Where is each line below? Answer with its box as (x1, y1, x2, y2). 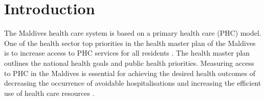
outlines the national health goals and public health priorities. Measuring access (4, 57, 254, 68)
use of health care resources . (4, 87, 95, 98)
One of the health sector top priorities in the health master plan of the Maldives (4, 37, 256, 48)
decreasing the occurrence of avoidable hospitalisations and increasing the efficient (4, 78, 261, 88)
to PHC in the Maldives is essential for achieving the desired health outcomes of (4, 67, 256, 78)
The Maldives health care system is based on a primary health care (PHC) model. (4, 28, 261, 38)
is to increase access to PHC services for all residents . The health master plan (4, 47, 250, 58)
